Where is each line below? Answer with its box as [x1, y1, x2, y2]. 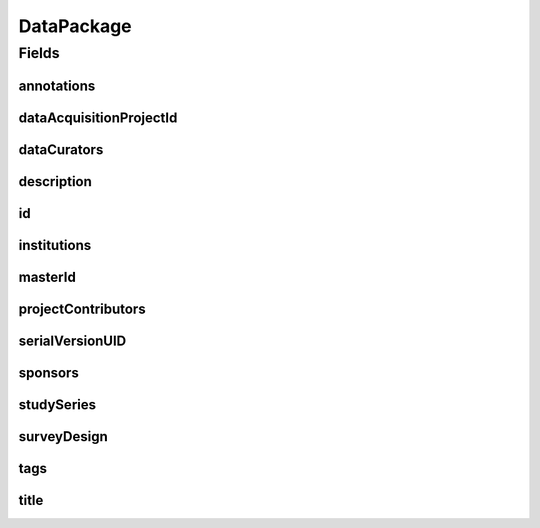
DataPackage [18, 15, 132, 37]
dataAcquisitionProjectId [18, 109, 178, 126]
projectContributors [18, 300, 146, 317]
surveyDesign [18, 428, 109, 445]
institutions [18, 236, 92, 254]
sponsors [18, 364, 79, 381]
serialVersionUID [18, 332, 127, 349]
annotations [18, 77, 96, 94]
